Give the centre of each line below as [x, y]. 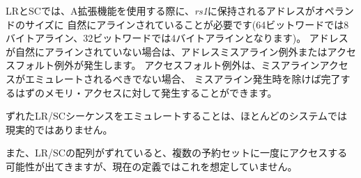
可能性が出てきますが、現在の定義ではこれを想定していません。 [152, 166]
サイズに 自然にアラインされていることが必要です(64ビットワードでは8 [187, 24]
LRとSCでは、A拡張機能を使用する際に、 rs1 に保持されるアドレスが [160, 10]
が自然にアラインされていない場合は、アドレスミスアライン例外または [167, 51]
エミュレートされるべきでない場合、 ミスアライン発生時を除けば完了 [183, 78]
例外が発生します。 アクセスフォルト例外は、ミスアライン [187, 65]
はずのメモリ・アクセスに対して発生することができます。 [146, 92]
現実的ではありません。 [59, 129]
